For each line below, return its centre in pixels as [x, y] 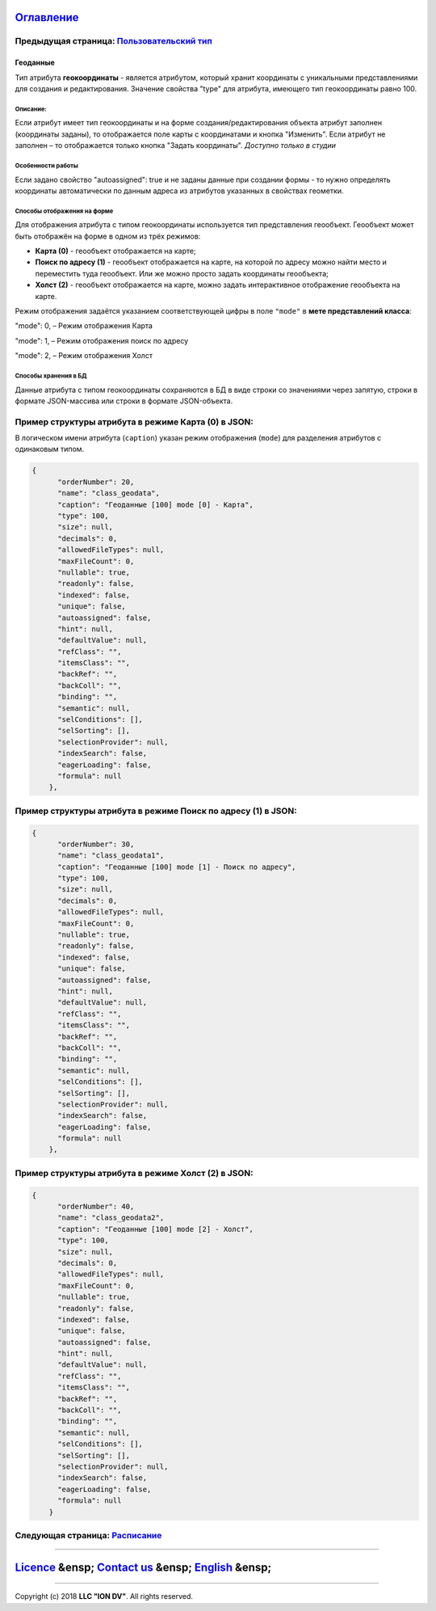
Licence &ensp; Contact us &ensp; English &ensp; [143, 1567]
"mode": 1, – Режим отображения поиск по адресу [102, 340]
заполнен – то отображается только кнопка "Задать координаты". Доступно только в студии [176, 145]
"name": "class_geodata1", [111, 856]
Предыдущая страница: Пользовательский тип [114, 41]
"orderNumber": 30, [96, 844]
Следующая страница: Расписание [88, 1535]
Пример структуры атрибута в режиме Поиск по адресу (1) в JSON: [156, 811]
